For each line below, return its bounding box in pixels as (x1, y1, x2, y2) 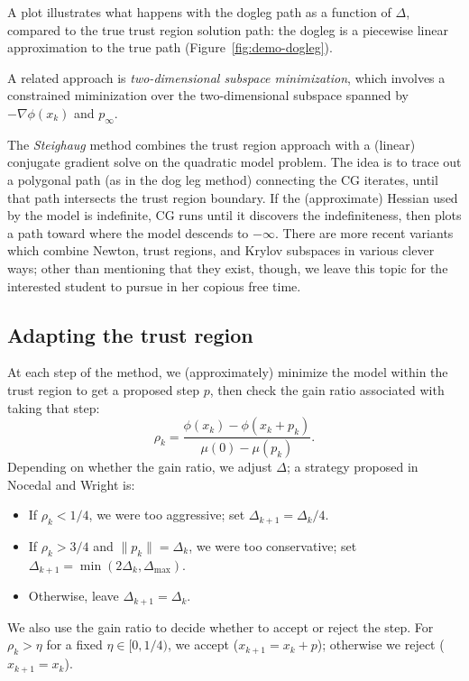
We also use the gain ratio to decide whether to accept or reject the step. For (7, 617, 434, 636)
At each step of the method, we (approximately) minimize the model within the (7, 363, 448, 382)
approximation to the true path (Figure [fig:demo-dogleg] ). (7, 38, 333, 57)
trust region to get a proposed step (7, 380, 200, 399)
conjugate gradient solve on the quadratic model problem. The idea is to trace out (7, 152, 462, 171)
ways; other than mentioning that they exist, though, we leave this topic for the (7, 258, 448, 277)
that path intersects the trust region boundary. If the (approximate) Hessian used (7, 188, 458, 207)
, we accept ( (168, 635, 239, 654)
